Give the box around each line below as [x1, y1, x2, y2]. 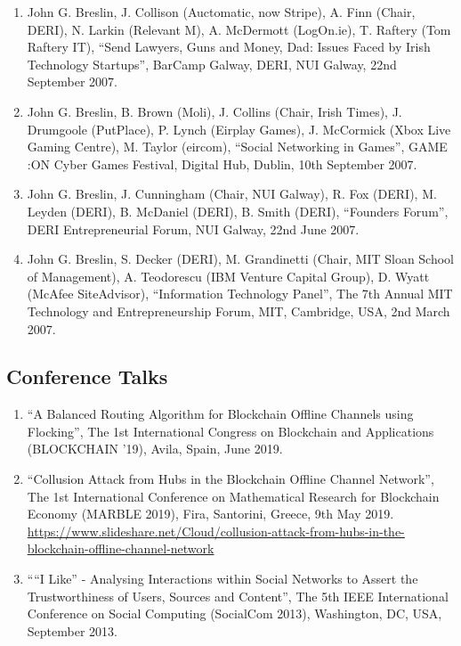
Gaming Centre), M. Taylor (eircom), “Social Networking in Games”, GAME [27, 137, 448, 156]
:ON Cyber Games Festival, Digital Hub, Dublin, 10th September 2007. [27, 154, 417, 173]
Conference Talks [6, 363, 168, 390]
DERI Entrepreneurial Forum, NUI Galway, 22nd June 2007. [27, 219, 360, 238]
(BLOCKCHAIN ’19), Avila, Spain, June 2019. [27, 439, 283, 458]
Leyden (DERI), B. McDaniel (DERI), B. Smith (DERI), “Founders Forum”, [27, 201, 449, 220]
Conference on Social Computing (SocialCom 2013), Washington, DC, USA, [27, 604, 442, 623]
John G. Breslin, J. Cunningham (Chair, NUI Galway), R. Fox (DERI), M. [27, 184, 437, 203]
